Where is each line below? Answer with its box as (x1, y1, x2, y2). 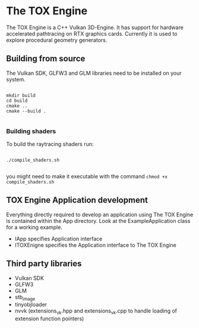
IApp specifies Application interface (14, 235, 103, 242)
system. (6, 75, 26, 83)
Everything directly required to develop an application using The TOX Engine (6, 211, 194, 218)
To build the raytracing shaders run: (6, 141, 94, 148)
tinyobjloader (14, 301, 48, 308)
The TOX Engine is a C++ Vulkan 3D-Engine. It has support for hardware (6, 24, 184, 31)
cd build (6, 97, 28, 103)
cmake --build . (6, 108, 46, 114)
